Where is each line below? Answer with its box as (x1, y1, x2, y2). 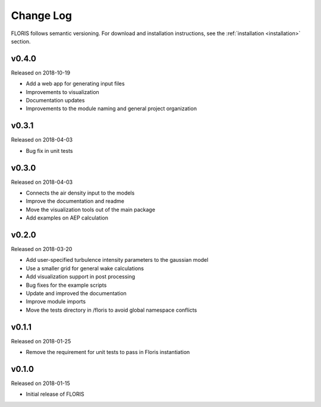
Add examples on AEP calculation (26, 214, 108, 221)
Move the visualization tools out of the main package (26, 206, 156, 213)
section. (11, 37, 31, 45)
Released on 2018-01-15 (11, 380, 71, 387)
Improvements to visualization (26, 88, 99, 95)
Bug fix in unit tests (26, 147, 73, 154)
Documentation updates (26, 97, 85, 104)
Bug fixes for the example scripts (26, 281, 107, 289)
